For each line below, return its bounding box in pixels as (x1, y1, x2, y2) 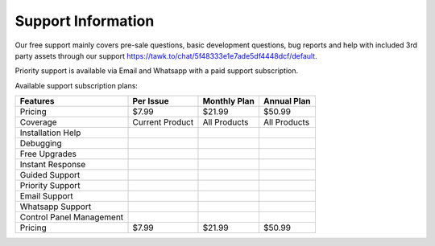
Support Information (14, 12, 155, 30)
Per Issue (132, 96, 169, 107)
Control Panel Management (19, 211, 124, 223)
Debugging (19, 137, 62, 149)
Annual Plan (263, 96, 311, 107)
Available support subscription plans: (14, 80, 139, 90)
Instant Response (19, 159, 86, 170)
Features (19, 96, 56, 107)
